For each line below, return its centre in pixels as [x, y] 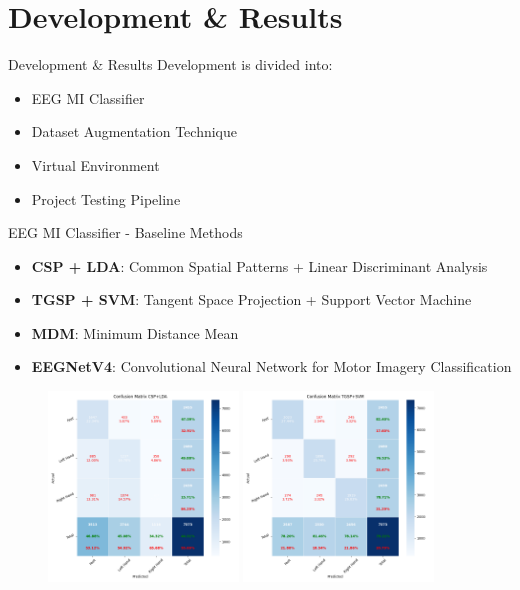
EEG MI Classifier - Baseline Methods [125, 232]
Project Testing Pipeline [106, 198]
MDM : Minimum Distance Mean [135, 332]
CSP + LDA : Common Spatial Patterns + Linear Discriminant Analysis [259, 265]
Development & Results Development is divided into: [170, 64]
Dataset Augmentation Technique [134, 131]
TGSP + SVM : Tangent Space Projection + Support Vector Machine [251, 299]
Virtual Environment [95, 164]
